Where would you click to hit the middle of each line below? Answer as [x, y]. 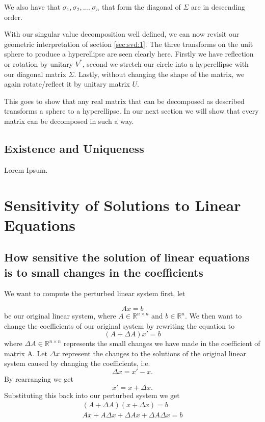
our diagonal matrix [35, 74]
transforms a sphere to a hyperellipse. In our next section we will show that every [131, 111]
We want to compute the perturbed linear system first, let [95, 293]
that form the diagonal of [141, 7]
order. [13, 17]
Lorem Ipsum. [26, 169]
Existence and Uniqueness [74, 148]
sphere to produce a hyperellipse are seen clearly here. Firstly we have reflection [129, 54]
